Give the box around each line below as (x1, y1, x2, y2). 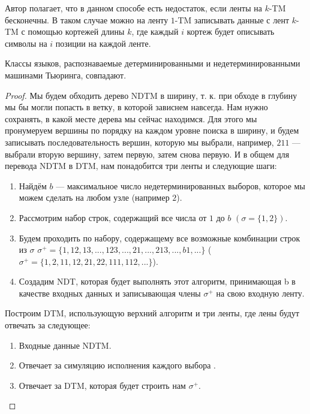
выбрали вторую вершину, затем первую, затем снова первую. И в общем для (5, 147, 290, 160)
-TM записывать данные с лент (174, 13, 290, 26)
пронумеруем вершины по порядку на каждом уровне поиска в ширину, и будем (5, 124, 299, 137)
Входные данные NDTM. (19, 339, 112, 351)
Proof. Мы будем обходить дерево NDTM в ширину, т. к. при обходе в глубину (5, 89, 297, 101)
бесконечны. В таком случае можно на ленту (5, 13, 168, 26)
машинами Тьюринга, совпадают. (5, 68, 127, 81)
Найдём (19, 179, 47, 192)
